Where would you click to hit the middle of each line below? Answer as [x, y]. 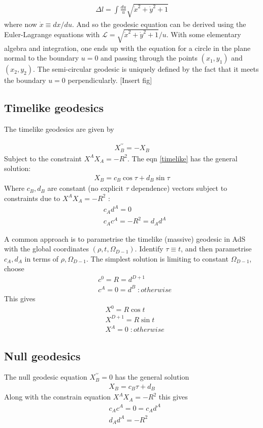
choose [14, 268]
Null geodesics [42, 355]
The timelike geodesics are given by [59, 129]
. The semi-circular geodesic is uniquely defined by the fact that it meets [146, 69]
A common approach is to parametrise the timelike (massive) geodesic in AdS [125, 238]
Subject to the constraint [43, 158]
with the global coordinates [46, 249]
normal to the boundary [42, 58]
